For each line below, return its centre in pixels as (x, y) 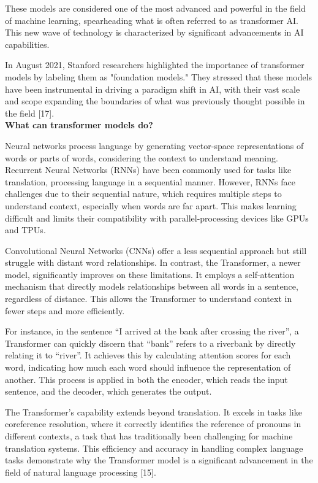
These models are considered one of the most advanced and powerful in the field (155, 8)
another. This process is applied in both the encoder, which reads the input (146, 379)
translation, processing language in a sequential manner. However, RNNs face (150, 181)
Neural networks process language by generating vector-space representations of (154, 145)
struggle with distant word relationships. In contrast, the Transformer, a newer (153, 262)
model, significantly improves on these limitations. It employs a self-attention (150, 274)
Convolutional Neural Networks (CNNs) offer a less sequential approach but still (156, 250)
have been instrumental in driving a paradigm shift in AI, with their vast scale (153, 89)
